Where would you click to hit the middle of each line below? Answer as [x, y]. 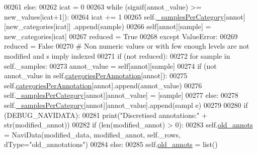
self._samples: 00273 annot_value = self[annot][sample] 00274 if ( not [110, 65]
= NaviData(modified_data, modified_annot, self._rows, [92, 134]
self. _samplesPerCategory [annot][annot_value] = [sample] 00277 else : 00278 [121, 95]
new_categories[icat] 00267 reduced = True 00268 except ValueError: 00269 [121, 36]
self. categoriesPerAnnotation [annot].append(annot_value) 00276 [103, 85]
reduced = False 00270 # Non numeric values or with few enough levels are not [127, 46]
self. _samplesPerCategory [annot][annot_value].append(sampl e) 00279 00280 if [126, 105]
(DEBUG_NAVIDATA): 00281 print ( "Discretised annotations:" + [106, 115]
